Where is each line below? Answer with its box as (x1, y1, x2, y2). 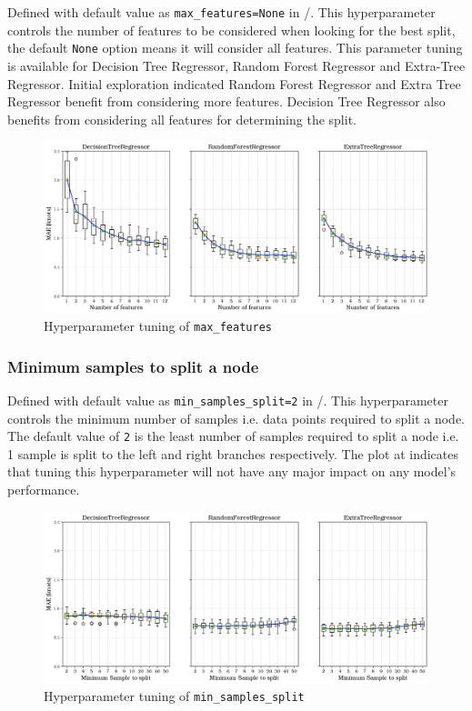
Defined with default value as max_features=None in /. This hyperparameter (7, 3, 436, 21)
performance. (7, 480, 80, 499)
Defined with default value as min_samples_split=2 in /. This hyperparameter (7, 390, 448, 409)
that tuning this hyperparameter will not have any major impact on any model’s (7, 462, 457, 481)
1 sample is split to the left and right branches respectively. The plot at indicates (7, 444, 459, 463)
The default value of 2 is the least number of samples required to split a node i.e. (7, 426, 459, 446)
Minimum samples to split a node (7, 355, 259, 377)
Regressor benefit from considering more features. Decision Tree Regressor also (7, 92, 446, 111)
